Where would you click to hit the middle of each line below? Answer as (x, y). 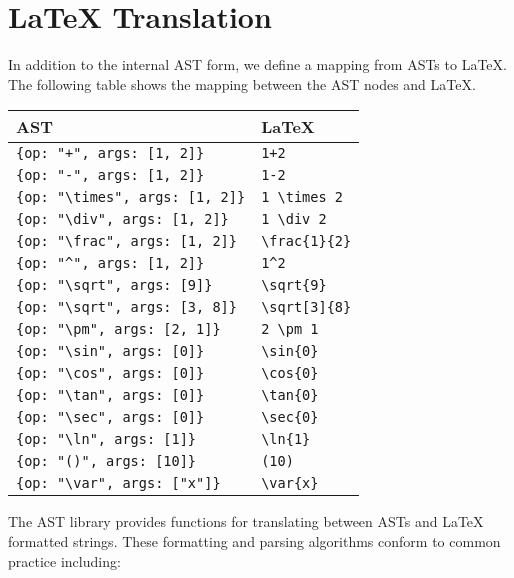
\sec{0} (290, 417)
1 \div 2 (294, 219)
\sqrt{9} (294, 285)
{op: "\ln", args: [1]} (106, 439)
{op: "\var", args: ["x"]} (118, 483)
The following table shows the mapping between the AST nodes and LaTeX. (242, 83)
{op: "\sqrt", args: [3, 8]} (126, 307)
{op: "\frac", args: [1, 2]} (126, 241)
